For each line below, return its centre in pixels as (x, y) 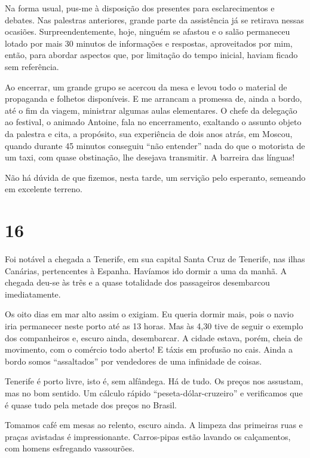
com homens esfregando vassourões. (70, 448)
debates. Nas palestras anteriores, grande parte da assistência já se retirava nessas (154, 19)
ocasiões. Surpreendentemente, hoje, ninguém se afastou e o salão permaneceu (148, 31)
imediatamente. (33, 294)
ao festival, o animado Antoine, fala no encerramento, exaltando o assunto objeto (153, 122)
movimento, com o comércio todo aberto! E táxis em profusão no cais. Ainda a (149, 349)
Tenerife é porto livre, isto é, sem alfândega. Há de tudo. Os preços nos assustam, (154, 381)
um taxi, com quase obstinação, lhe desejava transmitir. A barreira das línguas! (150, 157)
